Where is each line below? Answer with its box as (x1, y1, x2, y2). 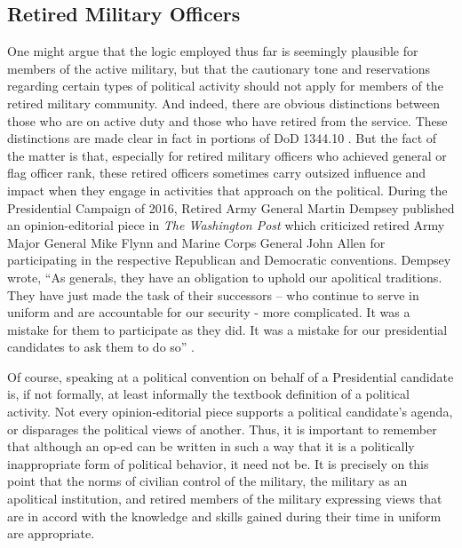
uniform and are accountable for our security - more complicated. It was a (7, 303, 410, 322)
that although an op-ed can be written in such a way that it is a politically (7, 437, 415, 456)
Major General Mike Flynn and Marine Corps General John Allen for (7, 233, 386, 251)
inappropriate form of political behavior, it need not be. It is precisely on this (7, 454, 429, 473)
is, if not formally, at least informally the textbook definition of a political (7, 385, 410, 403)
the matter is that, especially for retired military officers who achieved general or (7, 146, 447, 164)
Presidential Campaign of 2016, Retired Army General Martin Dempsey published (7, 198, 455, 217)
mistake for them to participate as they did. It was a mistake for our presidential (7, 320, 448, 338)
